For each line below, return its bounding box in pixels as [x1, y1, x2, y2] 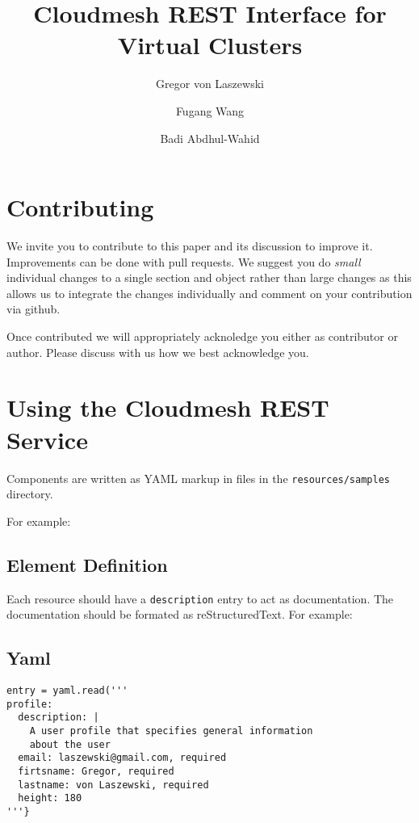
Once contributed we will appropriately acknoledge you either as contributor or [6, 328, 398, 344]
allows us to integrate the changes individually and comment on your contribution [6, 284, 413, 301]
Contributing [6, 191, 154, 224]
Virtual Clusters [117, 28, 303, 61]
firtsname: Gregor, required [18, 765, 174, 777]
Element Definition [6, 552, 168, 577]
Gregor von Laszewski [156, 75, 264, 92]
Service [6, 422, 88, 456]
